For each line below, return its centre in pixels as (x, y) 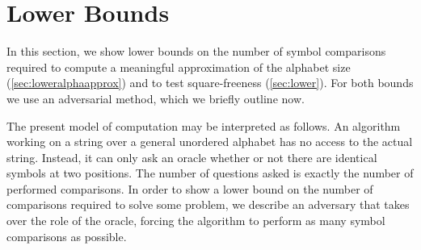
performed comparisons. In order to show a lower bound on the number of (190, 188)
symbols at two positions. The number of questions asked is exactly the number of (210, 173)
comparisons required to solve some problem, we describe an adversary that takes (208, 204)
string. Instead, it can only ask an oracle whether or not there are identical (192, 157)
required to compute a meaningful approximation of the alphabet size (179, 67)
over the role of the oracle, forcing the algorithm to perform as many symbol (196, 221)
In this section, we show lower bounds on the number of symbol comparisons (196, 51)
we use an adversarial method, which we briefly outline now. (156, 98)
